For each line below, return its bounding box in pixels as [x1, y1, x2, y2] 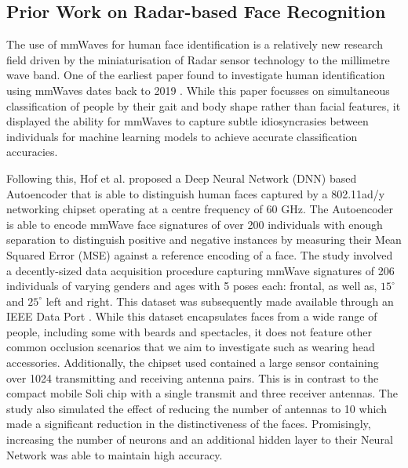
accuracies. [6, 143, 58, 160]
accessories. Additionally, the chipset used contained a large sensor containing [6, 354, 379, 371]
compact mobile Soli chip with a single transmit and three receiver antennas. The [6, 385, 398, 401]
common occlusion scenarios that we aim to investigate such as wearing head [6, 339, 375, 355]
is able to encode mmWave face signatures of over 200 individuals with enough [6, 216, 383, 232]
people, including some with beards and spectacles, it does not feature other [6, 323, 373, 339]
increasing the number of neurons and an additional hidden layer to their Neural [6, 431, 393, 448]
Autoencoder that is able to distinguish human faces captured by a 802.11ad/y [6, 185, 385, 201]
